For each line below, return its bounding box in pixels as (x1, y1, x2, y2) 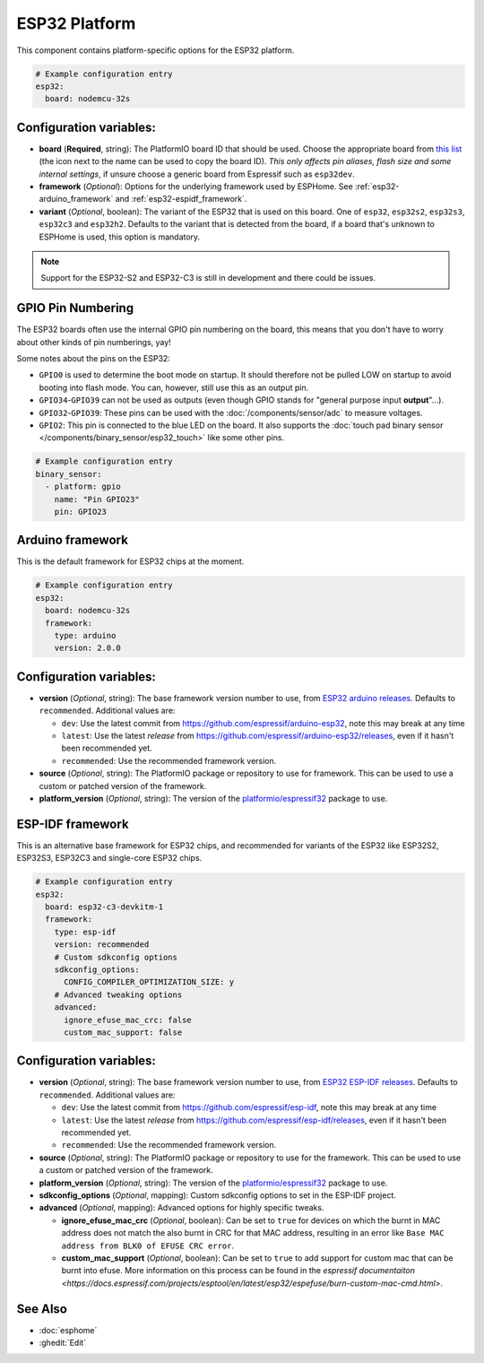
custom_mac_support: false (64, 1027, 183, 1037)
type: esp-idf (54, 926, 117, 937)
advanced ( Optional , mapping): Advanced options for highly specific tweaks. (39, 1202, 324, 1213)
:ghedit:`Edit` (39, 1337, 87, 1348)
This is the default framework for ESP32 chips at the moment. (16, 556, 245, 567)
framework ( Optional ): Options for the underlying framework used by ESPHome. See (39, 180, 353, 192)
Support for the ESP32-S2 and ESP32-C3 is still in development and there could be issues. (40, 273, 376, 283)
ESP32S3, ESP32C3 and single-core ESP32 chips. (16, 853, 203, 864)
